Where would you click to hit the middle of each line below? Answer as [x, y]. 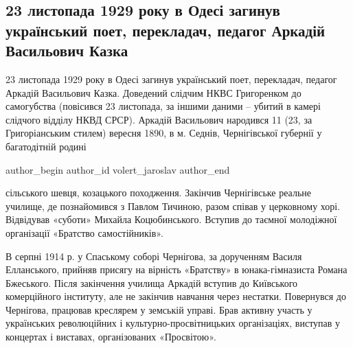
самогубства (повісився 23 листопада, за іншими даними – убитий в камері [163, 106]
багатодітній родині [46, 146]
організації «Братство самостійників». [84, 232]
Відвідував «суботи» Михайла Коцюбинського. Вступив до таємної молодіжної [171, 219]
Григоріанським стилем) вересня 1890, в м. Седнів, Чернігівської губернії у [164, 133]
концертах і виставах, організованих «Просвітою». [111, 337]
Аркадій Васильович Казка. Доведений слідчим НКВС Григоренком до [153, 92]
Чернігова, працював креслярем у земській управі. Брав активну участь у [159, 309]
